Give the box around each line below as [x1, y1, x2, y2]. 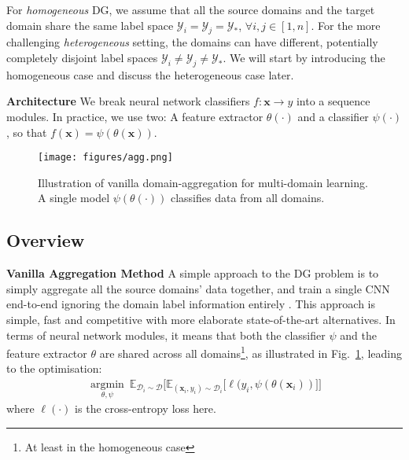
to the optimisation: [6, 360, 102, 377]
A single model [38, 190, 110, 206]
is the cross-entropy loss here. [75, 400, 216, 417]
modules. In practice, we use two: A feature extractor [6, 108, 263, 124]
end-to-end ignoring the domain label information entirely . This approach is [6, 296, 375, 312]
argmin [90, 379, 124, 391]
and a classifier [297, 108, 369, 124]
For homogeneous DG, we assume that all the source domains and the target [6, 2, 375, 17]
